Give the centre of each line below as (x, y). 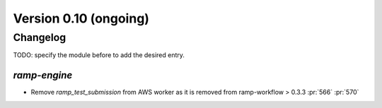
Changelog (40, 37)
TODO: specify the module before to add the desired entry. (99, 55)
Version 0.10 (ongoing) (81, 18)
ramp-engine (43, 75)
